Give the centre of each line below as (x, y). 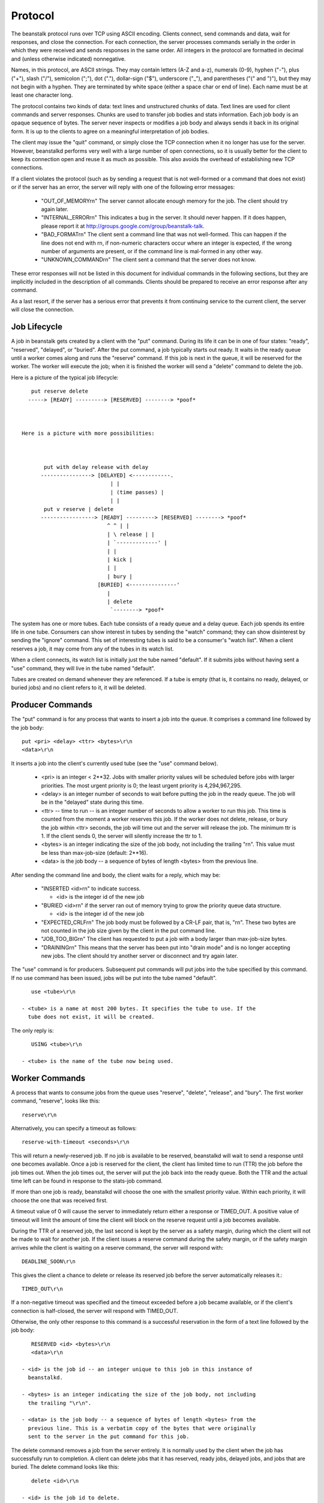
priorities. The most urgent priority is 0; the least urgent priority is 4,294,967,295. (142, 785)
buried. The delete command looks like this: (65, 1467)
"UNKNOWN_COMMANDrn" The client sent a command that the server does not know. (148, 260)
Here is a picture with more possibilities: (88, 433)
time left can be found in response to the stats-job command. (87, 1181)
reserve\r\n (39, 1115)
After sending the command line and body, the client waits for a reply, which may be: (116, 875)
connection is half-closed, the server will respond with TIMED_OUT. (94, 1311)
